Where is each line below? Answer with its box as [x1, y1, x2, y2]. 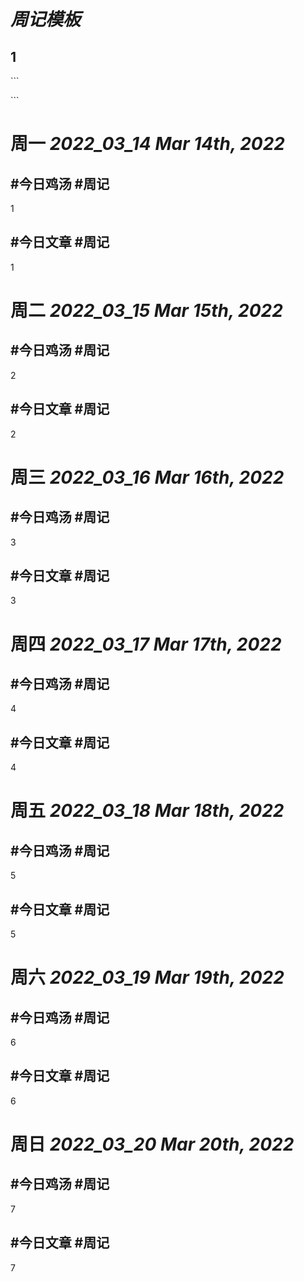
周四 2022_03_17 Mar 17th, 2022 [10, 633, 282, 655]
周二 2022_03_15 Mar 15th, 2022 [10, 300, 283, 322]
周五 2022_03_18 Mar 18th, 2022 [10, 800, 285, 822]
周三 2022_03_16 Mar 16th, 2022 [10, 466, 285, 489]
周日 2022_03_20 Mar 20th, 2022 [10, 1133, 295, 1156]
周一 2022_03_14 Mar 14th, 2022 [10, 133, 285, 155]
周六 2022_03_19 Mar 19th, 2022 [10, 966, 285, 989]
